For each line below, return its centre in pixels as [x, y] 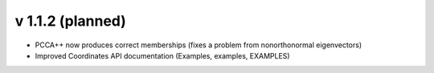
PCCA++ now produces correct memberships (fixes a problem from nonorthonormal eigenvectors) [199, 45]
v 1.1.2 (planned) [70, 21]
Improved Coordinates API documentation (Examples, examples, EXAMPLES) [162, 55]
